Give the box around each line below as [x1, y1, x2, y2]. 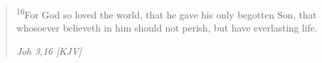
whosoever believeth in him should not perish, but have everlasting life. [16, 21, 318, 35]
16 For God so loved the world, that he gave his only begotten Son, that [16, 5, 317, 21]
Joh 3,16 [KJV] [16, 43, 82, 58]
